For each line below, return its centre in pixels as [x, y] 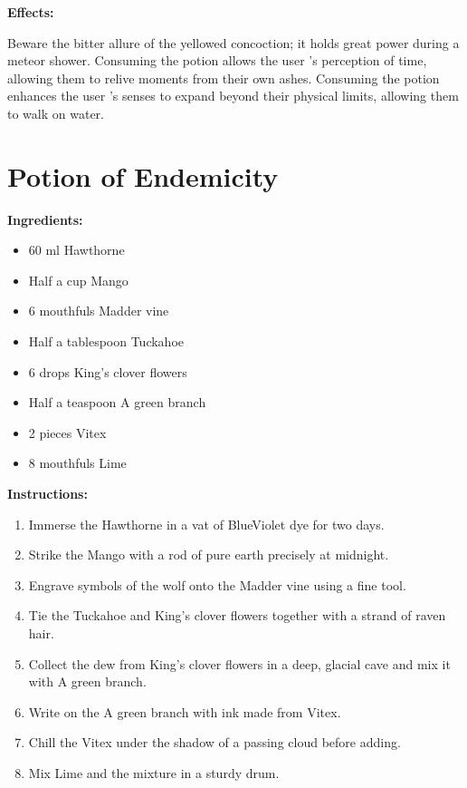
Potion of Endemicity [143, 175]
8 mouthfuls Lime [77, 463]
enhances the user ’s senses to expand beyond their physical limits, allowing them [233, 96]
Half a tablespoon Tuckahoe [106, 341]
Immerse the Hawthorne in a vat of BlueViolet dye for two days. [206, 524]
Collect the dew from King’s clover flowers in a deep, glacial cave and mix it [239, 663]
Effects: [31, 12]
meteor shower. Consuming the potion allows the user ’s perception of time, [217, 60]
